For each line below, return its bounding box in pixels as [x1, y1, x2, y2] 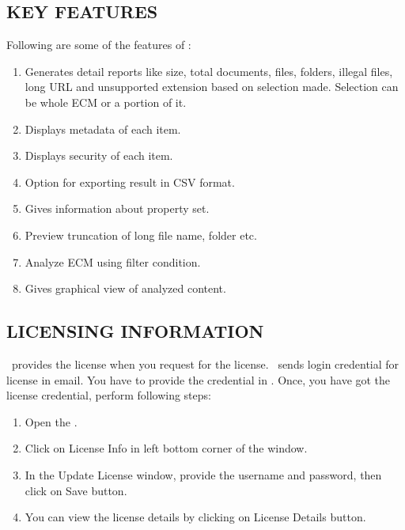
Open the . [25, 413, 78, 430]
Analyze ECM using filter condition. [25, 253, 201, 270]
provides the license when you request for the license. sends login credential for [11, 355, 399, 372]
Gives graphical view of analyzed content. [25, 280, 226, 297]
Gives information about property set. [25, 200, 210, 217]
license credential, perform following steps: [6, 387, 211, 403]
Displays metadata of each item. [25, 120, 181, 137]
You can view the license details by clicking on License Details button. [25, 509, 366, 525]
